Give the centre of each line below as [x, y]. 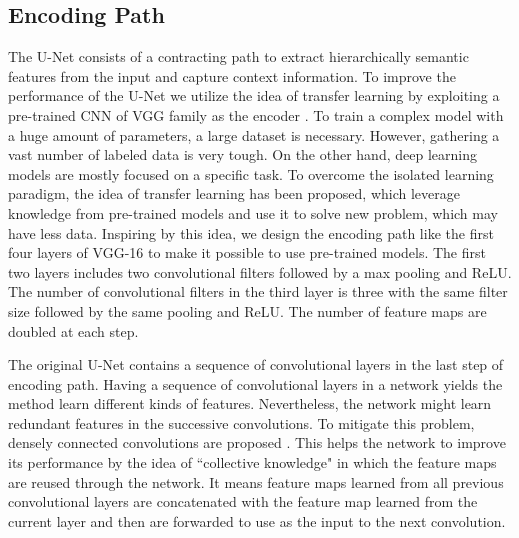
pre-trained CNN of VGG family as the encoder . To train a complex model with [256, 114]
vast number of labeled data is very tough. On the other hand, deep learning [242, 154]
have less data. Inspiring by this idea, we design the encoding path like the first [251, 232]
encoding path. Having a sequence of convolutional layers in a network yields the [255, 383]
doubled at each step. [73, 330]
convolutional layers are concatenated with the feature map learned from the [243, 501]
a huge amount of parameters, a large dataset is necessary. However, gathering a [254, 134]
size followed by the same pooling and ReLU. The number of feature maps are [247, 310]
